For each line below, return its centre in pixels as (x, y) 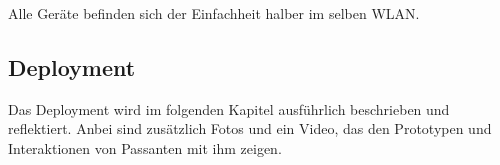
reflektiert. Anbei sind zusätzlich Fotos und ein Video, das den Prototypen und (250, 128)
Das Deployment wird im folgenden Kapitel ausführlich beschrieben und (229, 108)
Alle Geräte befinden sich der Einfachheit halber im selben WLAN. (214, 13)
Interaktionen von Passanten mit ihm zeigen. (145, 147)
